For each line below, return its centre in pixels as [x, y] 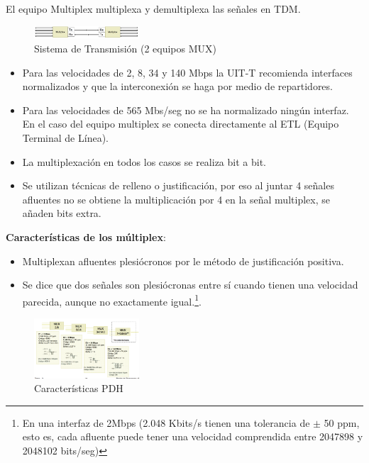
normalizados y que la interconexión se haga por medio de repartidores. [177, 86]
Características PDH [79, 388]
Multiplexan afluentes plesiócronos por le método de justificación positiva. [183, 261]
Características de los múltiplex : [86, 236]
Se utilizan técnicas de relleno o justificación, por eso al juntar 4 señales [178, 185]
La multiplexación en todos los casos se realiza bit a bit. [144, 161]
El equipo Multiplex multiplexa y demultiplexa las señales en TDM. [153, 9]
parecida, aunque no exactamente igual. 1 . [112, 300]
